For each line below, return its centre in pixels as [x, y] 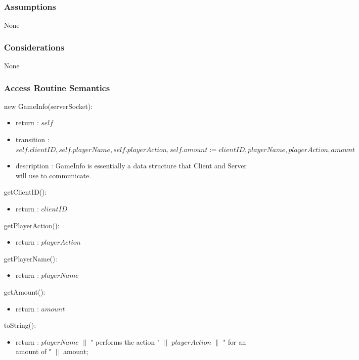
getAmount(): [25, 291]
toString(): [20, 325]
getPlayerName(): [31, 258]
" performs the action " [125, 341]
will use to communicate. [53, 175]
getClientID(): [25, 192]
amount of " [33, 351]
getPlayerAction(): [32, 225]
